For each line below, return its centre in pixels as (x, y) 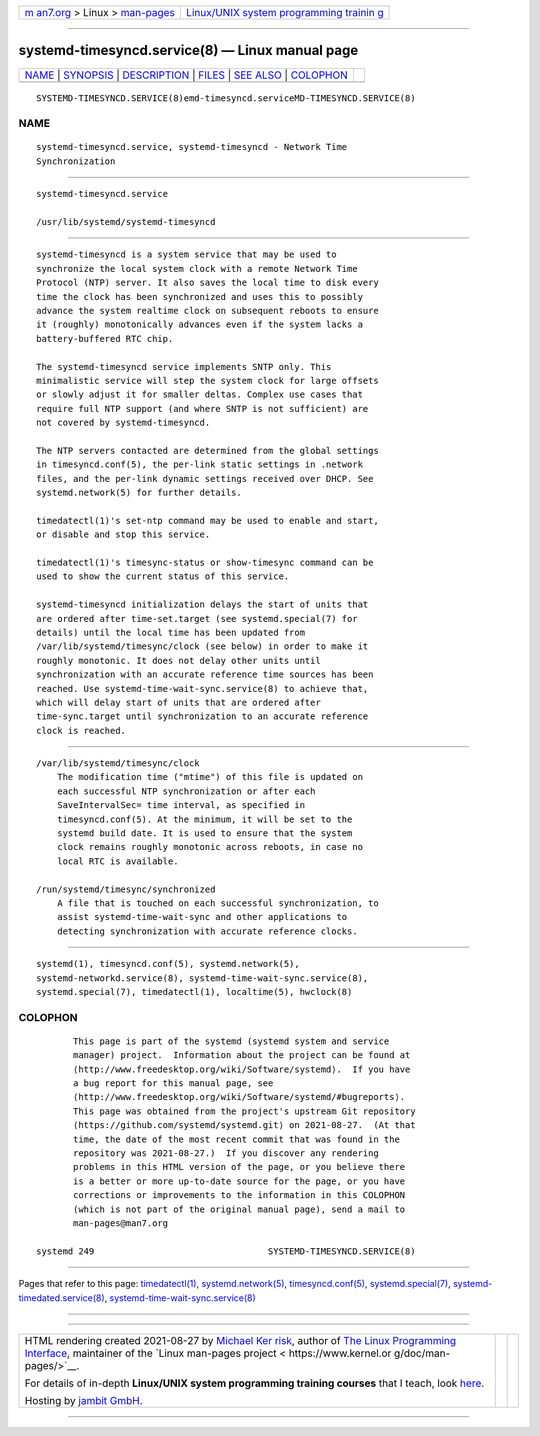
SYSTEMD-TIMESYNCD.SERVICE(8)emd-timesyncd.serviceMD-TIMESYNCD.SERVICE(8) (226, 98)
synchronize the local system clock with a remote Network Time (197, 268)
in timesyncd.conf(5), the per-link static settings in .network (200, 464)
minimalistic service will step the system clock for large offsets (207, 380)
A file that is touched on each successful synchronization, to (217, 903)
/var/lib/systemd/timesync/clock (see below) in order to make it (202, 646)
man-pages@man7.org (121, 1223)
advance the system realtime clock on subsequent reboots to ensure (207, 310)
